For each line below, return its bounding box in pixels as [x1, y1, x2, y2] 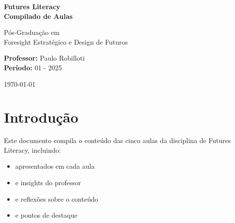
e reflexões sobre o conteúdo [15, 193, 98, 204]
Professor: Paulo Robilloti [4, 53, 85, 63]
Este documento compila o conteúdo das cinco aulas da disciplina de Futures [4, 135, 231, 145]
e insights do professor [15, 177, 81, 188]
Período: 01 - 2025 [4, 62, 62, 72]
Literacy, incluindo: [4, 144, 61, 155]
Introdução [4, 107, 78, 127]
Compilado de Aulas [4, 11, 73, 21]
